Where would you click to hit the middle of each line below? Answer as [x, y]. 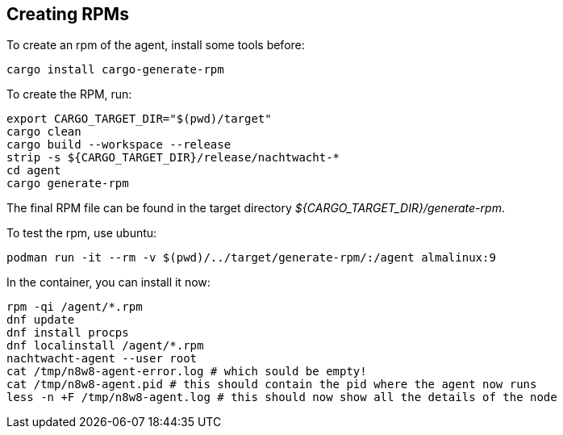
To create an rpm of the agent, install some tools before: [156, 45]
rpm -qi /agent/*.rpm [75, 307]
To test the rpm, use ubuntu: [82, 233]
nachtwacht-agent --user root [102, 359]
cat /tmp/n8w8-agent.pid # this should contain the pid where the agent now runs [272, 385]
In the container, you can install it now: [108, 282]
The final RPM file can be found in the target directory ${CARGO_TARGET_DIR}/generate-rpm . [256, 208]
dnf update [41, 320]
